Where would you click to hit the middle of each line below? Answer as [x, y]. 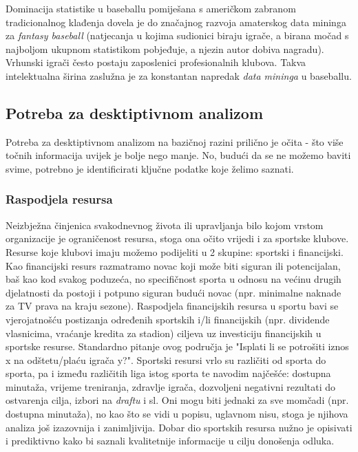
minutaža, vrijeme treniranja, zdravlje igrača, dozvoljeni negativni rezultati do [171, 386]
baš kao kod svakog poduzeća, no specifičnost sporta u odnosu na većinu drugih [173, 279]
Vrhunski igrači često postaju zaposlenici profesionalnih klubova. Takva [156, 62]
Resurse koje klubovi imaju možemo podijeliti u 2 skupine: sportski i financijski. [175, 251]
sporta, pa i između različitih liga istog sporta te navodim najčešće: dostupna [168, 373]
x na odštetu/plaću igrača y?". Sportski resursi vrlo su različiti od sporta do [166, 359]
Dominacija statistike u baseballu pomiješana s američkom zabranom [151, 8]
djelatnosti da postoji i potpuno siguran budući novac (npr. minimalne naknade [173, 292]
